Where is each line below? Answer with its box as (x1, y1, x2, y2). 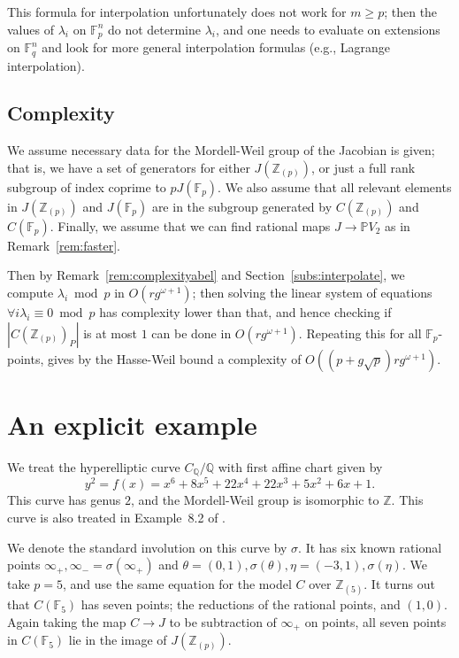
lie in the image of (68, 631, 167, 649)
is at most (83, 323, 137, 342)
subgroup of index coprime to (7, 177, 166, 196)
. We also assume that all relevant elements (218, 177, 452, 196)
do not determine (107, 19, 202, 38)
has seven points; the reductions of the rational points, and (80, 595, 401, 614)
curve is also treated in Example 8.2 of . (7, 507, 226, 526)
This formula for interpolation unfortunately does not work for (7, 3, 347, 20)
